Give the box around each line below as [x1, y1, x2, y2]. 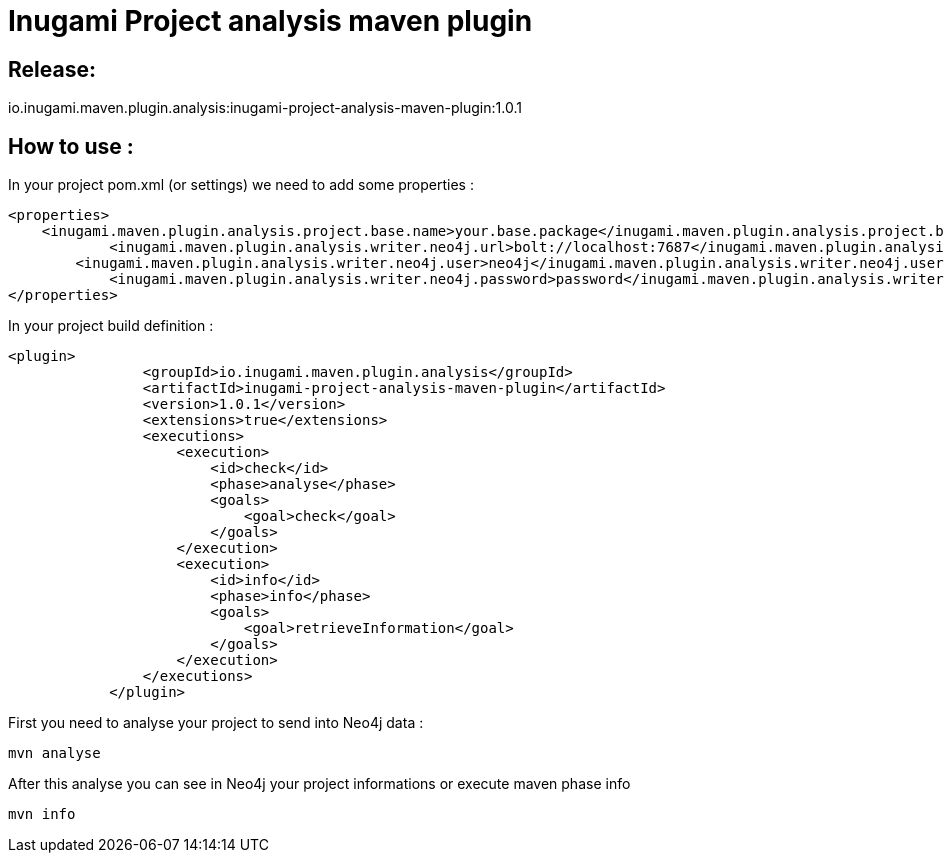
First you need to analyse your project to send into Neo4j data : [8, 714, 424, 732]
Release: [8, 56, 96, 82]
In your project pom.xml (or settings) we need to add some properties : [8, 176, 474, 194]
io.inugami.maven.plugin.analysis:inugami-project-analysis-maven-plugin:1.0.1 [8, 99, 522, 117]
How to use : [8, 133, 134, 159]
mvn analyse [8, 745, 101, 762]
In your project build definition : [8, 317, 214, 335]
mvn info [8, 806, 76, 823]
